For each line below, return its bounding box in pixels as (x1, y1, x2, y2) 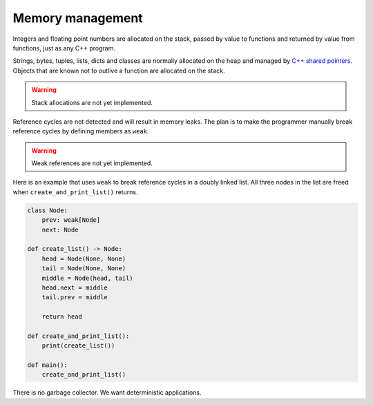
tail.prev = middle (41, 294, 108, 301)
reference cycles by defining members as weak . (12, 127, 149, 135)
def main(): (27, 361, 68, 369)
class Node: (27, 206, 68, 214)
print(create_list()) (41, 342, 115, 350)
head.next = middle (41, 283, 108, 292)
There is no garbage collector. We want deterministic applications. (12, 388, 202, 397)
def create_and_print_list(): (27, 332, 130, 340)
